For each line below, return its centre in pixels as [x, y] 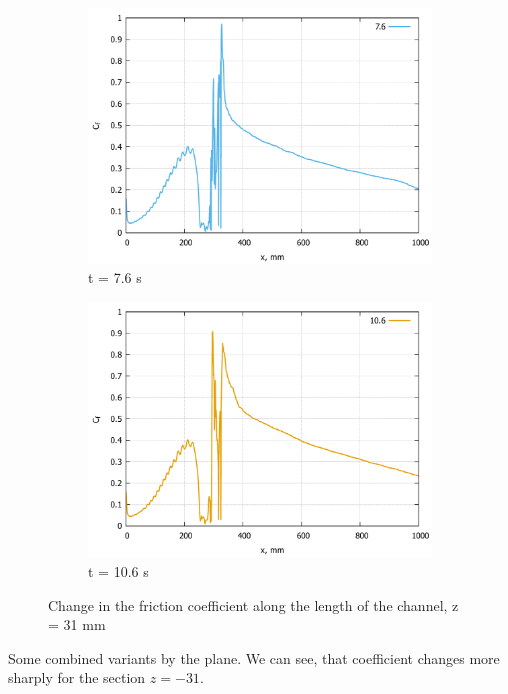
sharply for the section [77, 677]
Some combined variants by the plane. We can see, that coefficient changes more [254, 657]
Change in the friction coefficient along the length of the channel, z [253, 604]
